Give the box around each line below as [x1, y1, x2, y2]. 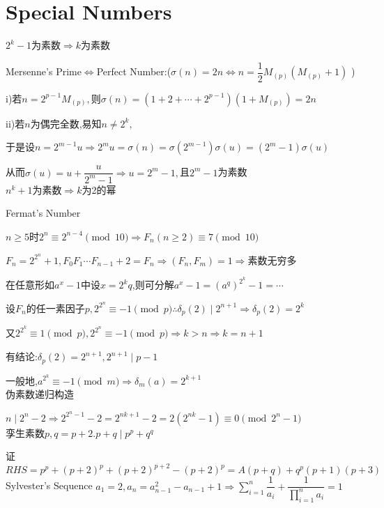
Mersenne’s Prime [6, 64, 82, 79]
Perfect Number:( [96, 64, 171, 79]
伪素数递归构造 [6, 387, 74, 401]
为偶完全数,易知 [30, 116, 102, 130]
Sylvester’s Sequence [6, 478, 93, 493]
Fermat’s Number [6, 206, 81, 220]
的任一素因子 [26, 300, 85, 315]
